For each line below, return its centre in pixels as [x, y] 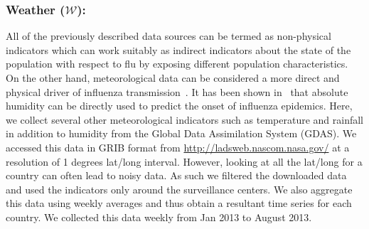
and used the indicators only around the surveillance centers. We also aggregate [179, 189]
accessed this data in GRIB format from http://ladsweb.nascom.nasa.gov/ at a [178, 147]
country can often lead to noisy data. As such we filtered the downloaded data [176, 175]
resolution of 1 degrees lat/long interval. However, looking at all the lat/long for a [184, 161]
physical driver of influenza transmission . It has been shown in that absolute [177, 91]
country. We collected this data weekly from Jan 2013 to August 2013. [159, 217]
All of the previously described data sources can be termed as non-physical [169, 36]
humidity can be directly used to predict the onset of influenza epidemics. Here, [179, 106]
